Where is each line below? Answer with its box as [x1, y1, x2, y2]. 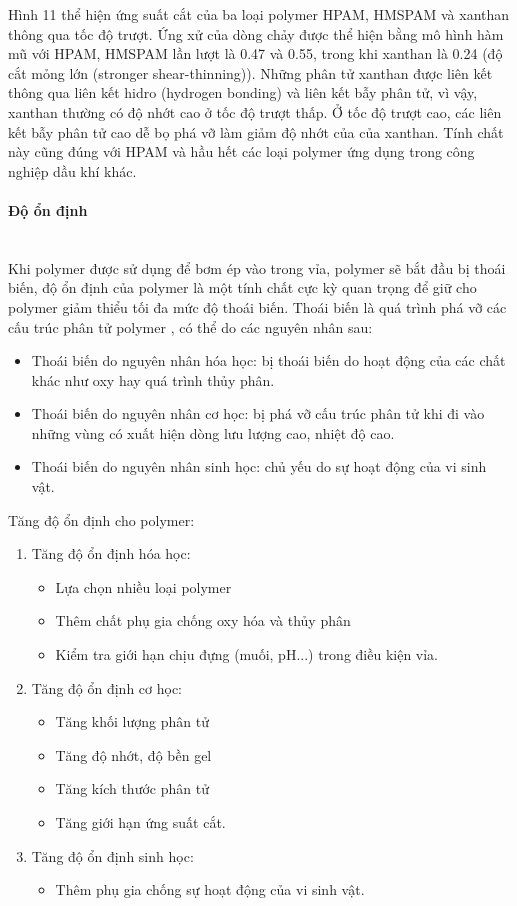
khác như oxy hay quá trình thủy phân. [31, 369, 275, 390]
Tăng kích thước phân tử [55, 778, 209, 799]
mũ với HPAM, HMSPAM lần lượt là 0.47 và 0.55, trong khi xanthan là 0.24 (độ [8, 43, 503, 64]
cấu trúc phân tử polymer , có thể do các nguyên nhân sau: [8, 316, 373, 337]
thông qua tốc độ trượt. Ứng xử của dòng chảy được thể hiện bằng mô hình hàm [8, 23, 504, 44]
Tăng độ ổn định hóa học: [31, 543, 191, 564]
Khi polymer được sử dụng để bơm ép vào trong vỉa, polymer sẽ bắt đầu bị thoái [8, 257, 506, 278]
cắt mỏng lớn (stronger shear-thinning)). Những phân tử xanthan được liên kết [8, 62, 493, 83]
